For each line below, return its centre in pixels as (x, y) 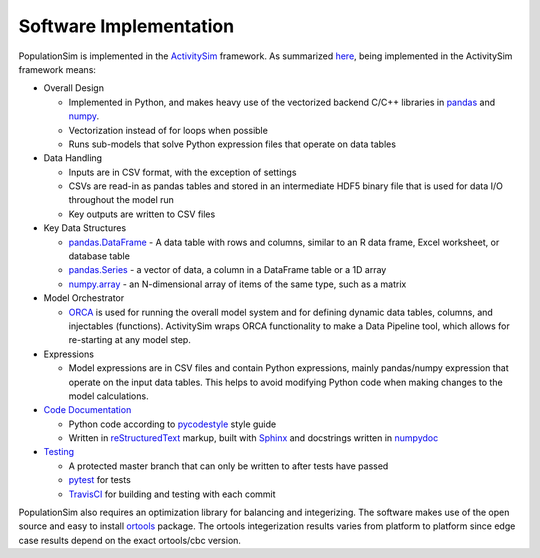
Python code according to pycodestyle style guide (172, 424)
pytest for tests (100, 480)
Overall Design (74, 88)
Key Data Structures (85, 228)
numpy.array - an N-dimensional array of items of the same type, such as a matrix (237, 284)
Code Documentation (87, 410)
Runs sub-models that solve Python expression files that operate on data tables (232, 144)
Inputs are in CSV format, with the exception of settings (182, 172)
